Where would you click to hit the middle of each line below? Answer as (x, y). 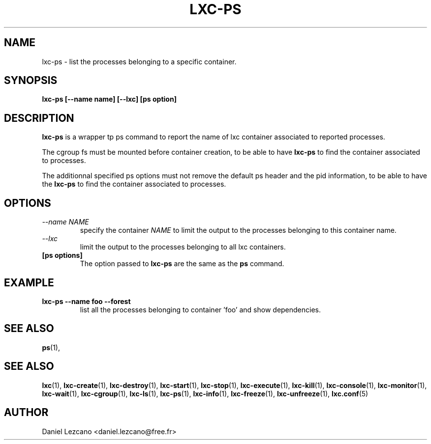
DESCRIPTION (39, 118)
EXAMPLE (29, 282)
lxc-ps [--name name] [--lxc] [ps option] (109, 99)
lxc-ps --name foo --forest (86, 301)
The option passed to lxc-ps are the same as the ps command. (182, 264)
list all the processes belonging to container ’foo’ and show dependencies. (200, 309)
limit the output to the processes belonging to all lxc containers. (183, 247)
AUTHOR (26, 413)
